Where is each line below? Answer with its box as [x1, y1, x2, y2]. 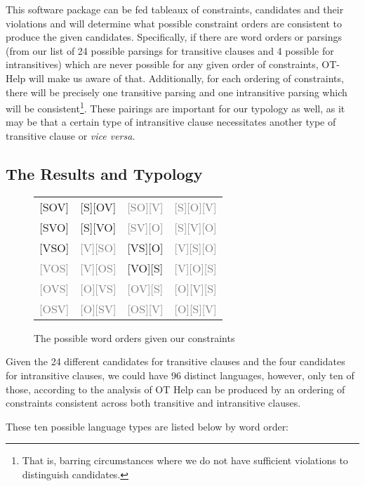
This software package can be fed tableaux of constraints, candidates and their [6, 2, 344, 16]
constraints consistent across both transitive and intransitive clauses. [6, 395, 301, 410]
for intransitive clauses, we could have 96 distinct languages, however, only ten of [6, 367, 354, 382]
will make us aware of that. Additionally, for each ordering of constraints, [29, 70, 344, 85]
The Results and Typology [6, 162, 203, 184]
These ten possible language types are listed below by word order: [6, 419, 289, 433]
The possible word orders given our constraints [34, 330, 235, 345]
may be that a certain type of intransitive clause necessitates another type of [6, 114, 336, 129]
